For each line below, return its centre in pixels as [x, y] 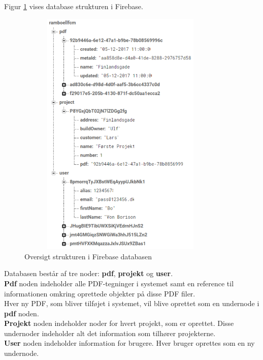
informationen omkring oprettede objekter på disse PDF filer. [100, 293]
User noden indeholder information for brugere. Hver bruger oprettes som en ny [129, 343]
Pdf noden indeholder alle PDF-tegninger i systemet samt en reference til [119, 283]
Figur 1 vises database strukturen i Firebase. [74, 6]
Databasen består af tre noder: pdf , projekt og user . [89, 273]
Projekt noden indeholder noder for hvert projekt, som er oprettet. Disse [119, 323]
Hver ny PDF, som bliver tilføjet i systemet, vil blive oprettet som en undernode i [132, 303]
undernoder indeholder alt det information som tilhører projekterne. [110, 333]
